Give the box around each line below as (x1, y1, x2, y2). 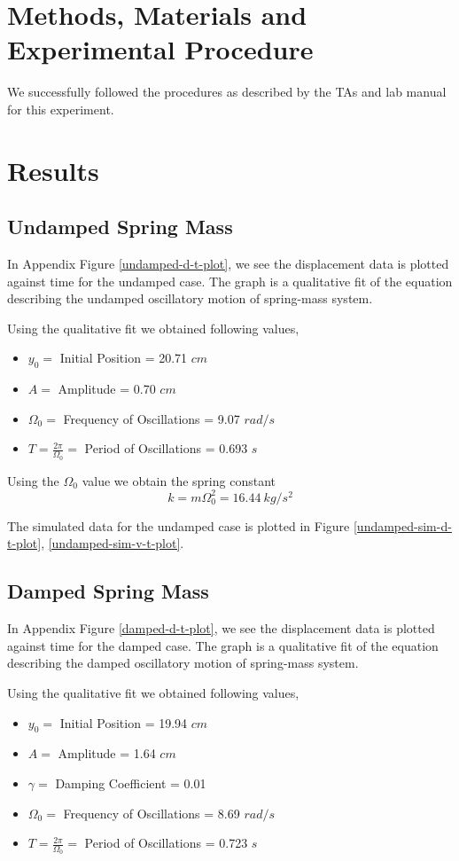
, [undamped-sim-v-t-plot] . (41, 534, 184, 552)
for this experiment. (7, 99, 114, 118)
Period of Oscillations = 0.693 (84, 439, 248, 458)
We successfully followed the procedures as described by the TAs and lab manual (7, 82, 447, 101)
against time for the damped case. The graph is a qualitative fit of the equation (7, 636, 439, 654)
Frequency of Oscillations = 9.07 (63, 409, 240, 427)
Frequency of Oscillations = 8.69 (63, 803, 240, 822)
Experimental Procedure (7, 31, 314, 67)
